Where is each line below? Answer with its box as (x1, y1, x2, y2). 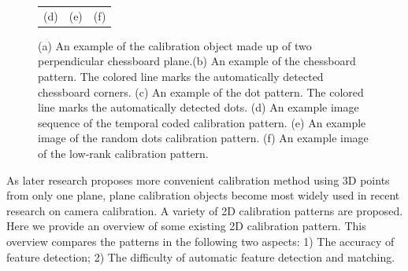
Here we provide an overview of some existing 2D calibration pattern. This (6, 218, 366, 234)
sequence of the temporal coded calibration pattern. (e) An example (38, 114, 366, 130)
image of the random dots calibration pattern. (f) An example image (38, 130, 369, 146)
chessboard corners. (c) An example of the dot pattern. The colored (38, 83, 364, 100)
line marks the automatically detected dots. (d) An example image (38, 99, 359, 115)
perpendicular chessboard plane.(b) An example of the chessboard (38, 53, 356, 69)
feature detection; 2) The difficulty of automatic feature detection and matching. (6, 248, 395, 265)
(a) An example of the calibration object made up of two (38, 37, 312, 53)
